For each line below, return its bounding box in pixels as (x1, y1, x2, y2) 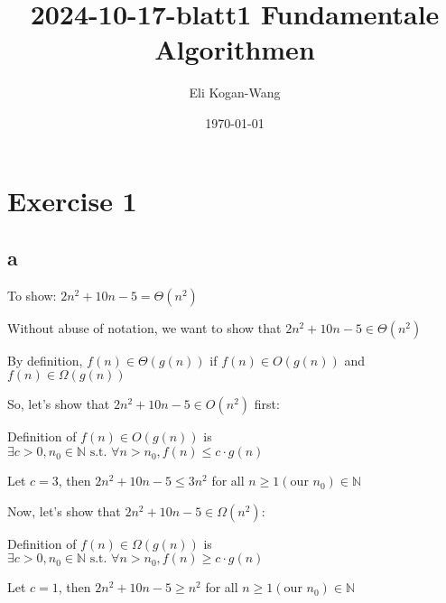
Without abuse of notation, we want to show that (7, 318, 282, 337)
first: (254, 394, 280, 413)
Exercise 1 (7, 181, 137, 218)
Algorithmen (154, 31, 315, 68)
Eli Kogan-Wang (189, 83, 281, 102)
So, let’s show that (7, 394, 110, 413)
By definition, (7, 350, 83, 369)
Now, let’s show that (7, 501, 121, 520)
